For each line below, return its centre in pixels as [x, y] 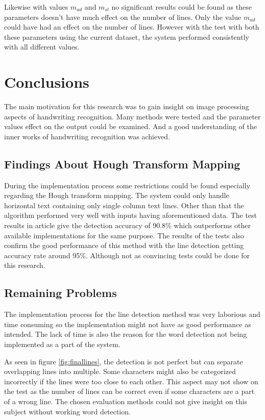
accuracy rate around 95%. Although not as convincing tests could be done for [127, 255]
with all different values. [42, 47]
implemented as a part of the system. [62, 344]
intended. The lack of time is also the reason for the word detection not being [126, 334]
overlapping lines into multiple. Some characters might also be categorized [120, 371]
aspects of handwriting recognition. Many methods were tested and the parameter [132, 116]
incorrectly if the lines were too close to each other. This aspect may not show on [131, 381]
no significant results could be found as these [182, 7]
